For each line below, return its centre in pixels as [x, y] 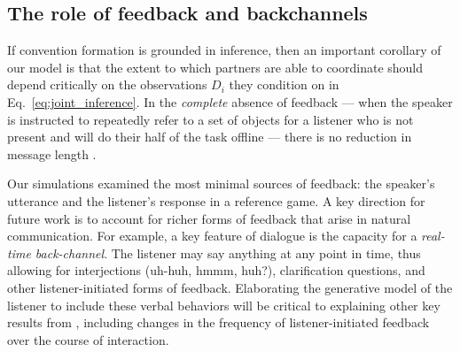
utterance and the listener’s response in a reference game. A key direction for [216, 200]
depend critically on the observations [107, 84]
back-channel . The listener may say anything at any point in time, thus [228, 253]
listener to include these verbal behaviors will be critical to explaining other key [224, 305]
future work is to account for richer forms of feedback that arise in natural [209, 218]
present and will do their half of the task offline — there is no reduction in [210, 137]
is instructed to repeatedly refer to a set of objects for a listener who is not [211, 119]
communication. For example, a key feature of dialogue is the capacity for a [212, 236]
